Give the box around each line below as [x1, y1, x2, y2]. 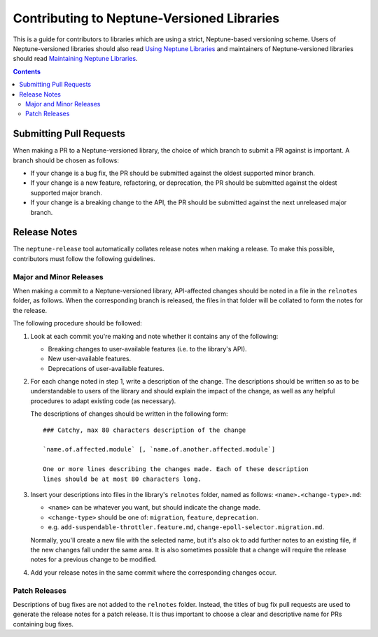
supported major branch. [30, 188, 103, 197]
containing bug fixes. [13, 619, 73, 628]
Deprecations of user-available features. [48, 364, 164, 372]
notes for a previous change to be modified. [30, 555, 157, 563]
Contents [13, 67, 41, 76]
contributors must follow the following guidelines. [13, 254, 155, 262]
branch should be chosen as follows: [13, 156, 119, 164]
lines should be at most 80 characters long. [43, 475, 202, 483]
